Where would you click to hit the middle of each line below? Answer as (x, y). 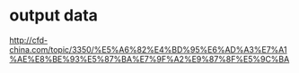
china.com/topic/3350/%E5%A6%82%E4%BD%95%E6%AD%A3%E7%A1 (148, 49)
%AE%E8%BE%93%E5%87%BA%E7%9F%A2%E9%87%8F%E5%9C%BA (149, 59)
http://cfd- (28, 40)
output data (54, 16)
